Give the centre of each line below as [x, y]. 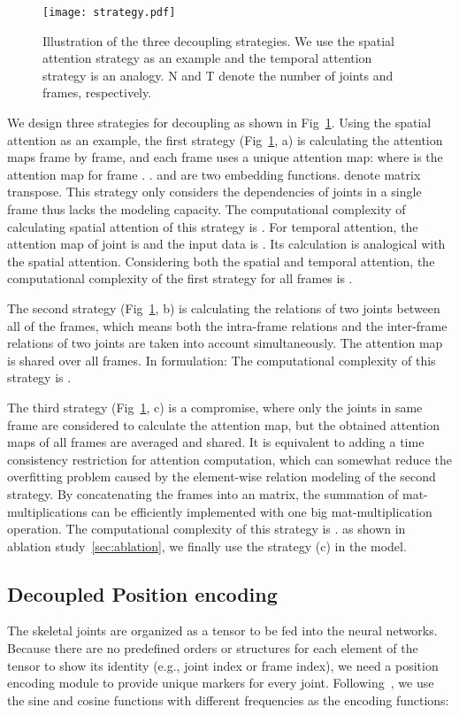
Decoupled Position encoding [142, 593]
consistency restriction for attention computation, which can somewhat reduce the [229, 459]
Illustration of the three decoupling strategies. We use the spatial [218, 40]
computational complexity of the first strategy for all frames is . [180, 278]
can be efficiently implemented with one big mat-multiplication [262, 511]
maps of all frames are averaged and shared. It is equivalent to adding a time [216, 442]
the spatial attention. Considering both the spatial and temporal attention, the [221, 261]
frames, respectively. [97, 92]
